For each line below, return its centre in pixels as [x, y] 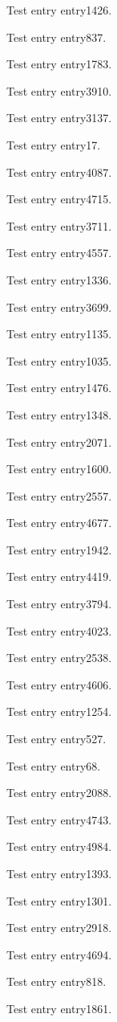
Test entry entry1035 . [59, 360]
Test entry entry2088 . [59, 793]
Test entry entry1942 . [59, 549]
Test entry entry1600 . [59, 469]
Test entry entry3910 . [59, 90]
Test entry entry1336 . [59, 279]
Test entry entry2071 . [59, 442]
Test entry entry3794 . [59, 604]
